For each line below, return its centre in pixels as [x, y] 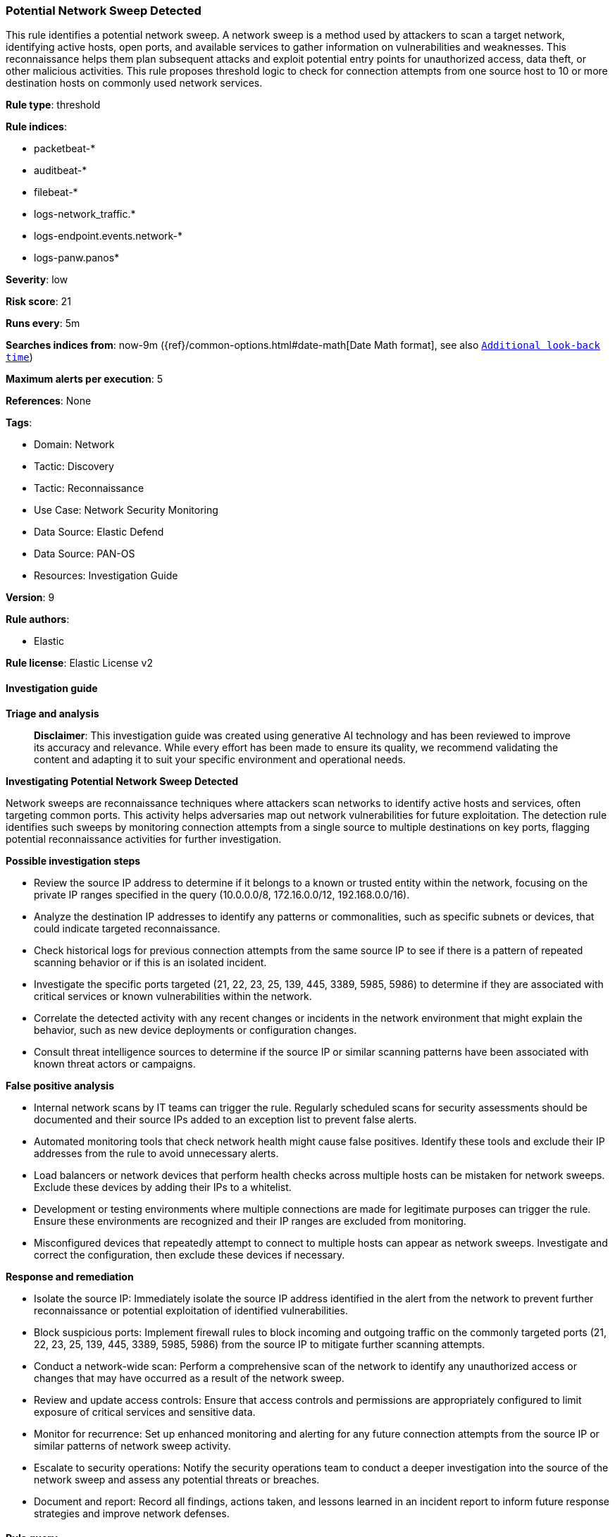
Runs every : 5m [43, 323]
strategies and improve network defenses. [132, 1513]
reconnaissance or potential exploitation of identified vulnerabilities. [191, 1310]
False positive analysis [60, 1085]
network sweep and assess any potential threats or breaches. [177, 1479]
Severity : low [37, 280]
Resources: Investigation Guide [106, 576]
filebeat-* [56, 192]
